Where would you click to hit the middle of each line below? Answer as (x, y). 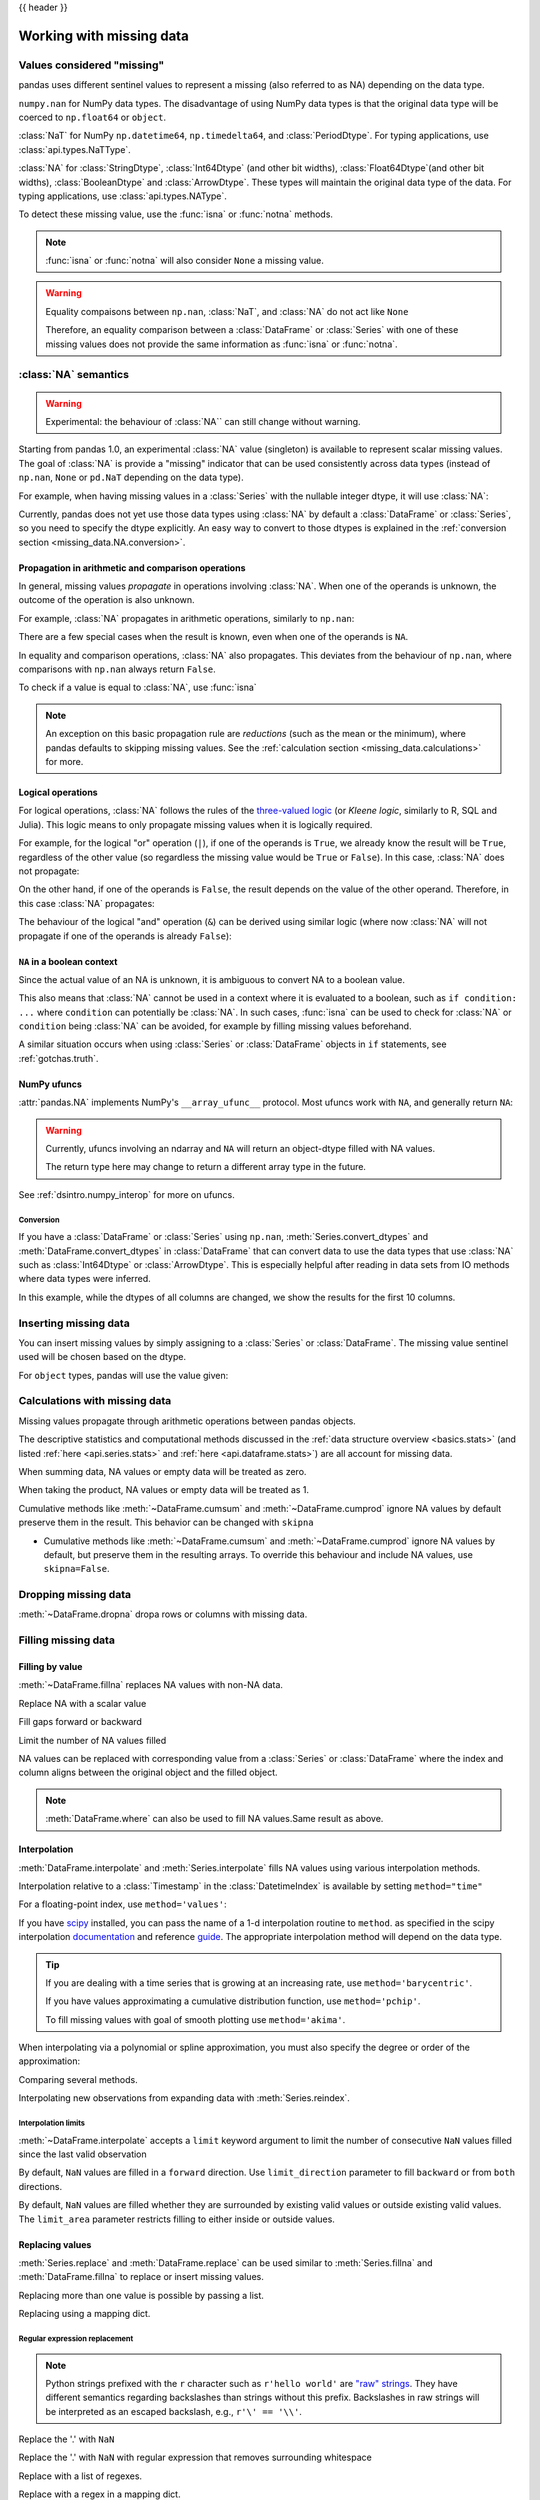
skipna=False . (76, 1569)
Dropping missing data (75, 1595)
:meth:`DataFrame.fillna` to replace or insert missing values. (141, 2277)
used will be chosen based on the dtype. (102, 1357)
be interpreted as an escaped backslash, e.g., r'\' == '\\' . (173, 2411)
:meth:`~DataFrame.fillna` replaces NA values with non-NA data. (151, 1685)
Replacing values (55, 2244)
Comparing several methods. (78, 2079)
